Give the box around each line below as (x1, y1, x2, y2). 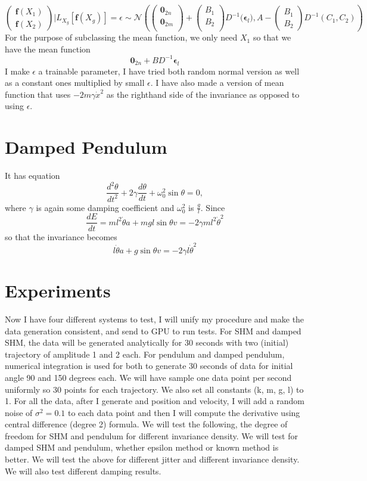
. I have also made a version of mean (150, 76, 284, 89)
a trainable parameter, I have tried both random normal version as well (38, 64, 300, 77)
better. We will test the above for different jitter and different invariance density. (5, 453, 300, 466)
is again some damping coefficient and (36, 201, 175, 213)
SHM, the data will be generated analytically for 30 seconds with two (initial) (5, 336, 289, 349)
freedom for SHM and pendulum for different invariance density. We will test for (5, 429, 298, 442)
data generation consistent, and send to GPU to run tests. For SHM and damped (5, 324, 301, 337)
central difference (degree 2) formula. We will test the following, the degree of (5, 418, 288, 430)
